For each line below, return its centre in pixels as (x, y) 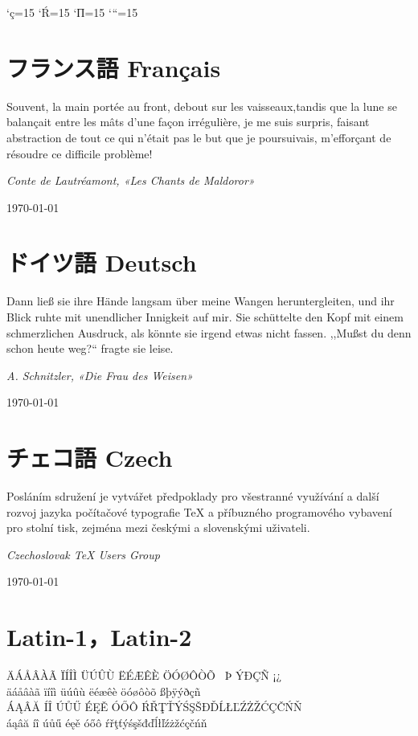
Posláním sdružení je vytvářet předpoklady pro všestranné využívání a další (193, 496)
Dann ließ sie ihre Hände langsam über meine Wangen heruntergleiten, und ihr (201, 301)
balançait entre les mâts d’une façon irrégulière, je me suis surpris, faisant (188, 122)
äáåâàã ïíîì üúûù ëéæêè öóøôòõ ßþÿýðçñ (104, 691)
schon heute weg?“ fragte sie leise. (90, 348)
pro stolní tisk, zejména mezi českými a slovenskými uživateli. (158, 527)
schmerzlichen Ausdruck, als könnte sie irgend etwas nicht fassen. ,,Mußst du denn (209, 332)
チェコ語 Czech (90, 458)
